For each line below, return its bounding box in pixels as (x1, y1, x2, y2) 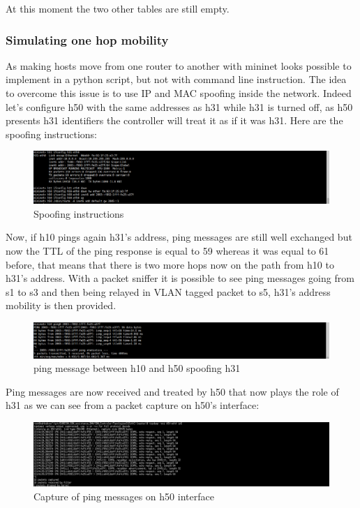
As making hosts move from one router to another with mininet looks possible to (6, 58, 352, 73)
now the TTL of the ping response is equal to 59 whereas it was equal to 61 (6, 243, 329, 257)
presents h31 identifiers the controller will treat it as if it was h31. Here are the (6, 113, 343, 128)
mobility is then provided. (6, 298, 117, 313)
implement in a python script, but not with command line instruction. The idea (6, 72, 347, 87)
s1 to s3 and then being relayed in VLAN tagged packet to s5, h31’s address (6, 284, 331, 299)
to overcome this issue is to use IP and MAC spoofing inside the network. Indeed (6, 86, 352, 100)
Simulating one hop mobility (6, 31, 169, 48)
